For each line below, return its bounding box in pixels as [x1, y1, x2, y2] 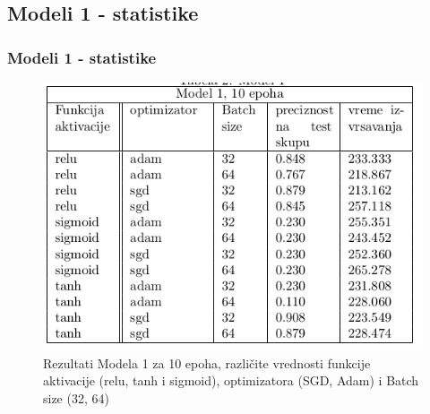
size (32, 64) [43, 388, 109, 407]
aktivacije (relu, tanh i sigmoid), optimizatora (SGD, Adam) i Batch [43, 371, 419, 390]
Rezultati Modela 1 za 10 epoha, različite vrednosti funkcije [43, 353, 371, 372]
